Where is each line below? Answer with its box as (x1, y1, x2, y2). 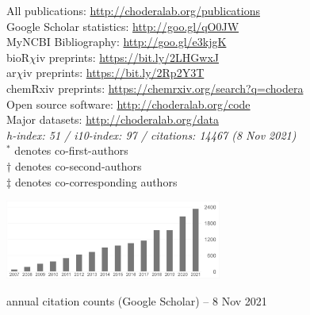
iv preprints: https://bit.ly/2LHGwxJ (36, 48, 219, 65)
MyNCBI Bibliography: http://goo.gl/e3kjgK (6, 33, 227, 50)
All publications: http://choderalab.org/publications (6, 2, 260, 18)
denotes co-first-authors (14, 142, 128, 159)
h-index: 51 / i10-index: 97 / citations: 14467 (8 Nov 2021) (6, 126, 297, 143)
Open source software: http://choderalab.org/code (6, 95, 251, 112)
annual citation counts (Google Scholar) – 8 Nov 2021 (6, 292, 267, 309)
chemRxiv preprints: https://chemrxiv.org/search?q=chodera (6, 79, 304, 96)
